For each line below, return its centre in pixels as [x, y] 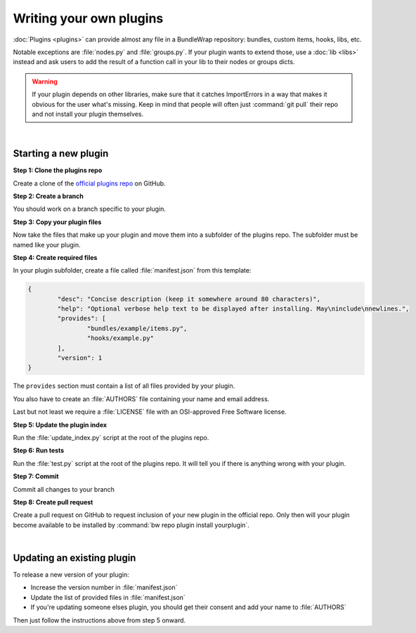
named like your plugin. [47, 244]
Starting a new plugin [61, 154]
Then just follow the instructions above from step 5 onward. [99, 620]
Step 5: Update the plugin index [60, 424]
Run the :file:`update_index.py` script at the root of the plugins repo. [111, 437]
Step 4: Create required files [55, 257]
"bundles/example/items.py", [137, 328]
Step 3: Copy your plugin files [57, 222]
